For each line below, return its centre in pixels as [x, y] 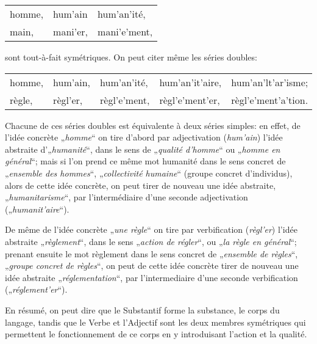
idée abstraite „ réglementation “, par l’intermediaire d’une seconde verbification [151, 277]
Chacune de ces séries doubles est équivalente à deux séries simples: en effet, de [153, 125]
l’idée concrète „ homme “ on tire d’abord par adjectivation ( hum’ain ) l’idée [144, 137]
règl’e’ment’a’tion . [270, 100]
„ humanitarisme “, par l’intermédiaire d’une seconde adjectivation [126, 197]
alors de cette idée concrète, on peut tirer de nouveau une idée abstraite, [141, 185]
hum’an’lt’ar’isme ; [270, 82]
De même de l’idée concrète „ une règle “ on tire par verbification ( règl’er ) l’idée [151, 229]
